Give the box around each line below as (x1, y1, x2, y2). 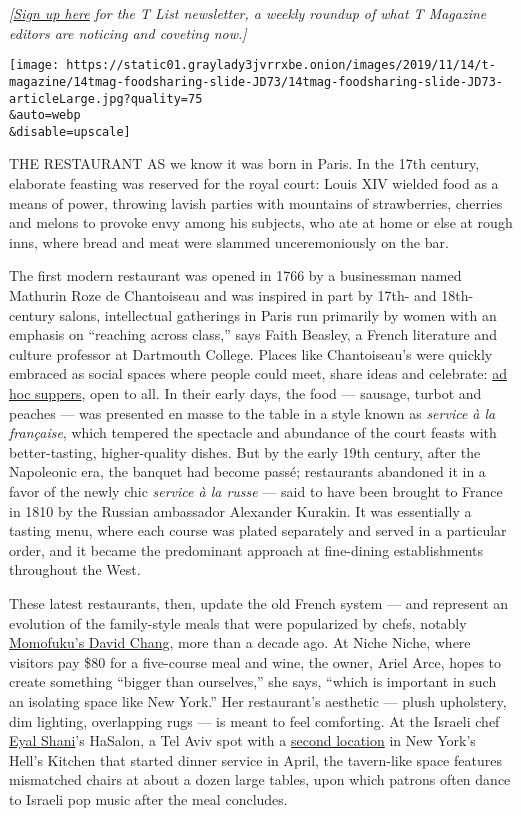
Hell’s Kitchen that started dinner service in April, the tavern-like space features (9, 749, 502, 770)
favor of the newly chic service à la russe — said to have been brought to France (9, 480, 503, 501)
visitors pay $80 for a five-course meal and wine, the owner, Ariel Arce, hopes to (9, 651, 502, 672)
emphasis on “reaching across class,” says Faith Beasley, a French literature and (9, 324, 497, 345)
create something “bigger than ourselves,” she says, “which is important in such (9, 671, 497, 692)
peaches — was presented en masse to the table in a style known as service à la (9, 402, 496, 423)
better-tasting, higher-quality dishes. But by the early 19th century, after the (9, 441, 481, 462)
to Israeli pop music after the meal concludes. (9, 788, 288, 809)
